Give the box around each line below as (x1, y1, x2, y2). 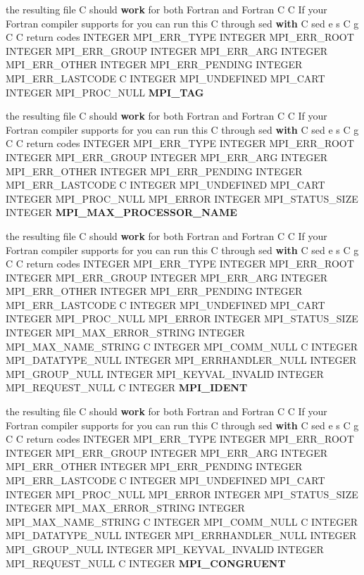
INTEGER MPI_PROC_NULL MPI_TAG (6, 84, 204, 99)
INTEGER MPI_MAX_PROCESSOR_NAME (6, 205, 237, 220)
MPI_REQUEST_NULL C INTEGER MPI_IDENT (6, 380, 248, 395)
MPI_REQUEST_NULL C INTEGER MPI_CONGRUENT (6, 555, 286, 570)
